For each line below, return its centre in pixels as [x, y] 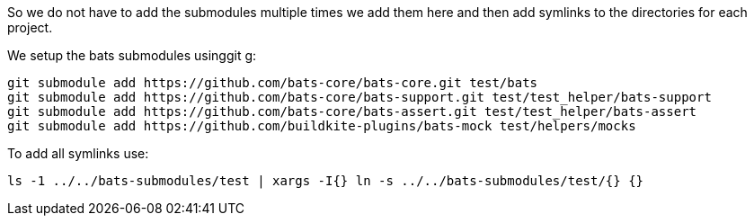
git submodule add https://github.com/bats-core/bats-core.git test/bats [273, 83]
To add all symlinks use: [78, 153]
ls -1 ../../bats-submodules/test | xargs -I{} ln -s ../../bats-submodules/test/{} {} [326, 181]
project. [30, 27]
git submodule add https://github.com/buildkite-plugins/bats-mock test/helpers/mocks [322, 126]
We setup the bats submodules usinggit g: [132, 55]
